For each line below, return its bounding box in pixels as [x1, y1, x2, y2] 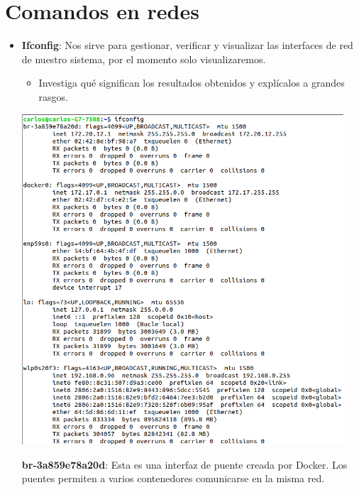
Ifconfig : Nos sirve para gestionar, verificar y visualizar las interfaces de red [21, 38, 353, 53]
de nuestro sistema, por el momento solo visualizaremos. [21, 51, 266, 66]
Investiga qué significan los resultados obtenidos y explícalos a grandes [38, 75, 345, 90]
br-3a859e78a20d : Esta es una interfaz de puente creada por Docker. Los [21, 457, 348, 472]
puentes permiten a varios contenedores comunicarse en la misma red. [21, 471, 325, 486]
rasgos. [38, 89, 69, 104]
